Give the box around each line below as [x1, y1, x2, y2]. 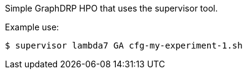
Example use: [5, 22, 59, 32]
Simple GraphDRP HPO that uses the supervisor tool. [5, 3, 218, 13]
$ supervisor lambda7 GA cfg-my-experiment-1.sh [5, 41, 243, 50]
